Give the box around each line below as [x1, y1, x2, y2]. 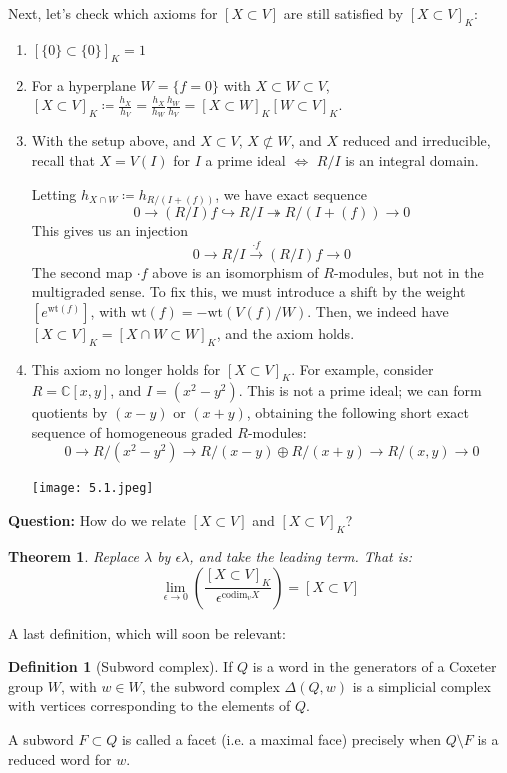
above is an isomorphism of [152, 261, 319, 282]
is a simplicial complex [352, 675, 491, 696]
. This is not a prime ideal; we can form [238, 380, 482, 401]
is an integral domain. [345, 150, 479, 171]
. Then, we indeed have [307, 300, 449, 321]
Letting [31, 183, 77, 204]
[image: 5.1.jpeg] [31, 481, 154, 496]
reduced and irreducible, [342, 130, 491, 151]
